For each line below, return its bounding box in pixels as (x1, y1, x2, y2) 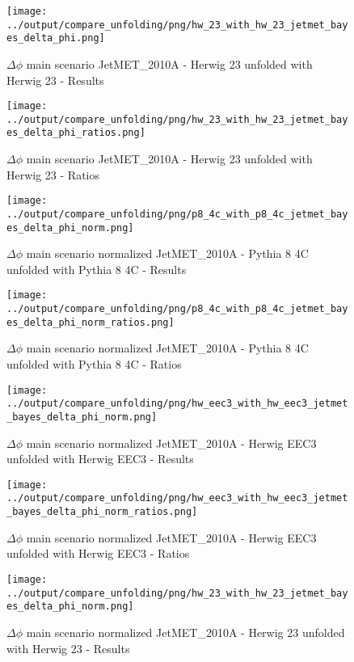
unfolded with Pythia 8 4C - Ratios (6, 356, 182, 373)
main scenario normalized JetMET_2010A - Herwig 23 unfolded (26, 623, 345, 640)
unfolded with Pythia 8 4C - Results (6, 260, 187, 277)
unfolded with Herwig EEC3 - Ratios (6, 545, 190, 562)
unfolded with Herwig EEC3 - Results (6, 450, 194, 467)
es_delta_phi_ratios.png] (6, 127, 145, 139)
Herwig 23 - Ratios (6, 166, 100, 183)
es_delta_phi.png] (6, 32, 105, 44)
